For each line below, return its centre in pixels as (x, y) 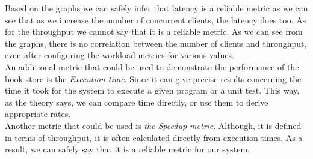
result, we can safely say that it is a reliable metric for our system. (127, 149)
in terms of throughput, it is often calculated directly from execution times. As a (154, 137)
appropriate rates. (38, 114)
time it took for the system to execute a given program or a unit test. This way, (152, 90)
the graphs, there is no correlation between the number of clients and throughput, (156, 43)
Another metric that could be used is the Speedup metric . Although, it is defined (153, 125)
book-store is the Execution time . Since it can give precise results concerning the (153, 78)
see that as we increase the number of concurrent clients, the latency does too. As (156, 19)
